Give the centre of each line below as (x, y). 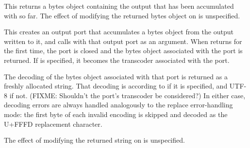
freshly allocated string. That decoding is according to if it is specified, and (116, 86)
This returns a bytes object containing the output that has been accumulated (119, 6)
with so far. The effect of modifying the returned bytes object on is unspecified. (122, 15)
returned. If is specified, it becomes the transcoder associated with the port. (117, 60)
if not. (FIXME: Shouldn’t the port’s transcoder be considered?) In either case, (127, 95)
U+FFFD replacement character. (53, 124)
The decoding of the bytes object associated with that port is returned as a (116, 76)
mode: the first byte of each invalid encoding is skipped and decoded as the (116, 114)
